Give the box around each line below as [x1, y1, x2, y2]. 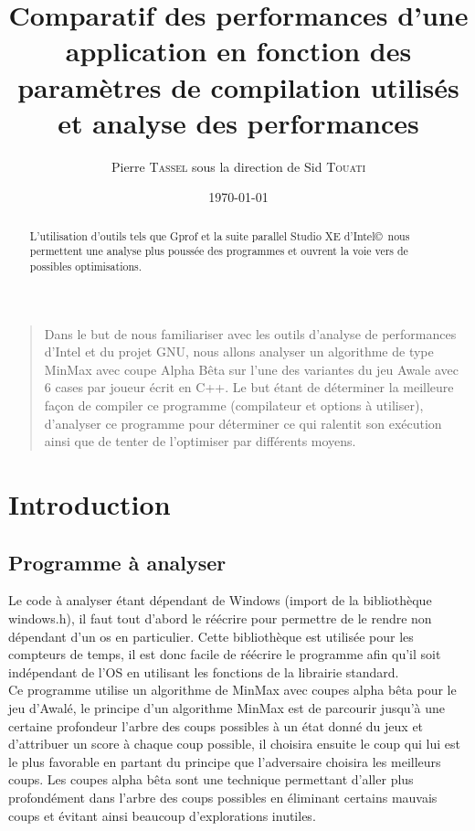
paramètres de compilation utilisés [17, 68, 459, 105]
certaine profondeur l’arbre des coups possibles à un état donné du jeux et [8, 716, 424, 735]
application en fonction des [65, 32, 412, 69]
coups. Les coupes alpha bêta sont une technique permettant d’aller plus [8, 770, 414, 789]
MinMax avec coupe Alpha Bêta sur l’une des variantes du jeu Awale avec [44, 359, 459, 378]
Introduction [8, 485, 171, 522]
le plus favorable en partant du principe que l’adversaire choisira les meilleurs [8, 751, 441, 771]
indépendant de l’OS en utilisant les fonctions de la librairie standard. [8, 662, 399, 681]
